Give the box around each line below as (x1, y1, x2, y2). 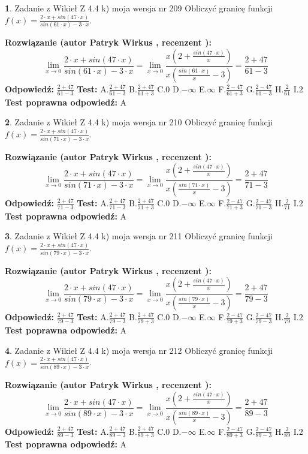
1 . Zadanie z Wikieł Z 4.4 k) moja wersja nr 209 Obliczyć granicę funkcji (5, 2, 273, 14)
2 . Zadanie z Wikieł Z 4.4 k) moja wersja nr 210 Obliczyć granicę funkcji (5, 116, 273, 128)
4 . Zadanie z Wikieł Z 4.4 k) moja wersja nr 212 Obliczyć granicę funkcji (5, 344, 273, 356)
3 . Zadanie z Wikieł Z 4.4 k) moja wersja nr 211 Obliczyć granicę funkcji (5, 230, 273, 242)
